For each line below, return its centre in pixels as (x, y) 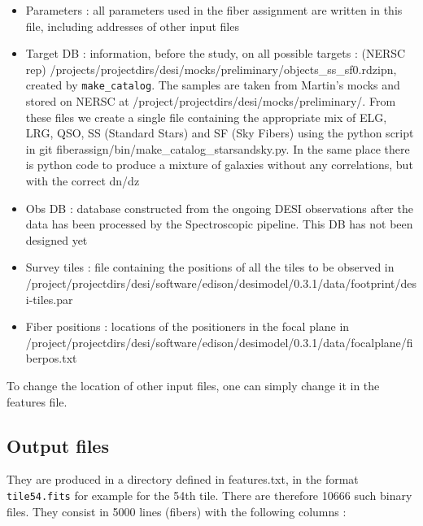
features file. (37, 401)
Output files (58, 445)
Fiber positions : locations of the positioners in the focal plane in (188, 326)
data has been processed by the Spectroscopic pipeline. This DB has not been (219, 224)
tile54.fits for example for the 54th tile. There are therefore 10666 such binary (209, 495)
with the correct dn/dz (83, 180)
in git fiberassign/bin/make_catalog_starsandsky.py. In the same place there (218, 148)
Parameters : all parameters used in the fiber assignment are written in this (214, 10)
